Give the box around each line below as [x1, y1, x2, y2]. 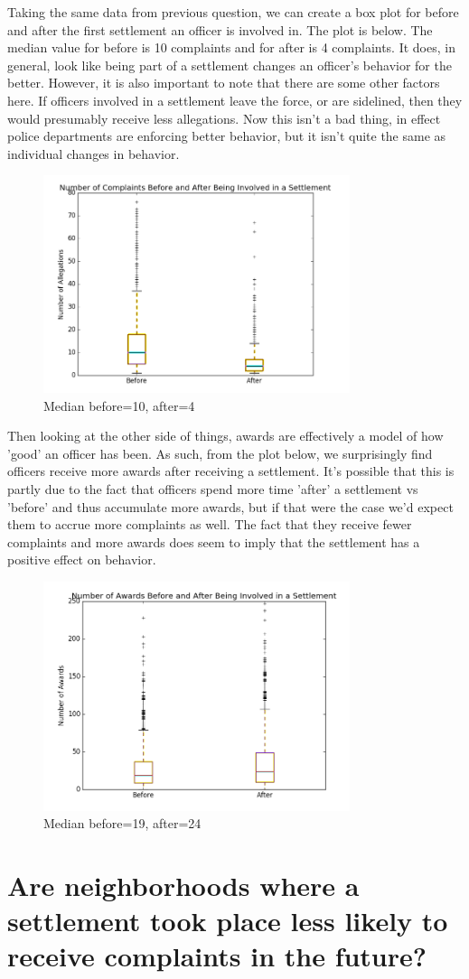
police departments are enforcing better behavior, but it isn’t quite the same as [7, 126, 446, 145]
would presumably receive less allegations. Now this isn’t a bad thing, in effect [7, 108, 441, 127]
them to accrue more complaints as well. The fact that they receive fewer [7, 515, 412, 534]
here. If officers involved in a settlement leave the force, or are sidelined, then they [7, 90, 463, 109]
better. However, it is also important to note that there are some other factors [7, 73, 440, 92]
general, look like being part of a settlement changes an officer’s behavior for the [7, 55, 452, 74]
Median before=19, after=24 [43, 814, 202, 833]
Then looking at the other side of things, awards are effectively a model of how [7, 426, 444, 445]
